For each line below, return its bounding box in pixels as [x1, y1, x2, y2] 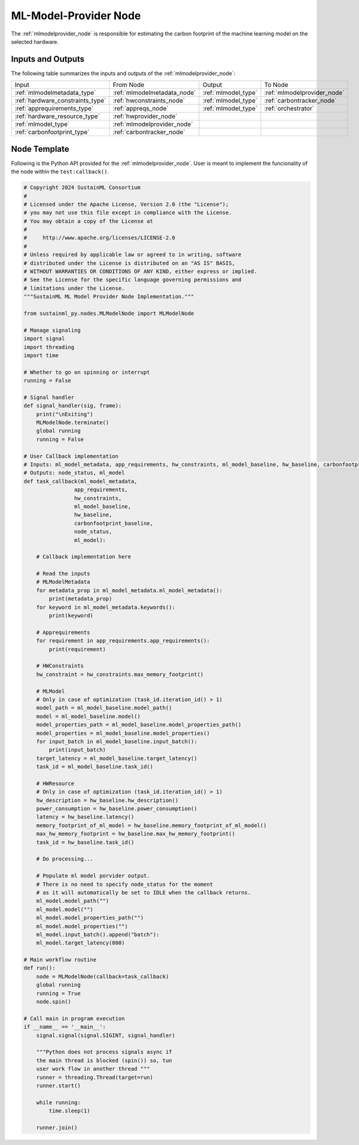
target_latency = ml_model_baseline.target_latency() [36, 755, 197, 762]
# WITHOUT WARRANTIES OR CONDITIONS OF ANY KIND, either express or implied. [23, 268, 257, 275]
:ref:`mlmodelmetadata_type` [14, 89, 96, 97]
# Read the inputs [36, 570, 90, 577]
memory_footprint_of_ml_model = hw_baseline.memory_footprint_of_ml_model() [36, 822, 267, 829]
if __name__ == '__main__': [23, 1023, 106, 1030]
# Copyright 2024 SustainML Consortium [23, 184, 141, 191]
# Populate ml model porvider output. [36, 873, 150, 879]
